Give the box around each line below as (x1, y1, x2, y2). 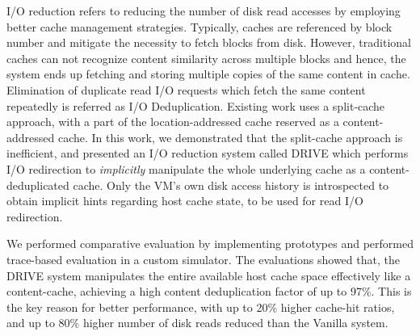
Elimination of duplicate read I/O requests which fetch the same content (6, 81, 366, 98)
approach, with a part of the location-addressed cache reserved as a (6, 113, 339, 130)
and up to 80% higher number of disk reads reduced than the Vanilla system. (6, 314, 388, 331)
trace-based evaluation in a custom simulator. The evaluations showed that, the (6, 250, 400, 267)
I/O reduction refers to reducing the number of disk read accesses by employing (6, 2, 401, 19)
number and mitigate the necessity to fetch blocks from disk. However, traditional (6, 34, 411, 51)
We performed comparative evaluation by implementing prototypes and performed (6, 235, 414, 252)
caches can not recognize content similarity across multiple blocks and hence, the (6, 49, 406, 66)
